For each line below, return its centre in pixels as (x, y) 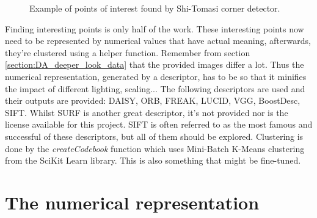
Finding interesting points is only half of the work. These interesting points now (155, 28)
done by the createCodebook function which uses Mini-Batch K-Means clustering (155, 148)
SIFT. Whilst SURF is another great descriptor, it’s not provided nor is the (147, 112)
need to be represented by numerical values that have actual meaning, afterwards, (158, 41)
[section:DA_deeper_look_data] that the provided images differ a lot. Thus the (155, 64)
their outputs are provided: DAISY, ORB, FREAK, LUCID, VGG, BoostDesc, (153, 100)
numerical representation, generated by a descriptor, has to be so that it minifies (156, 76)
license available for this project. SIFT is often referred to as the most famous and (159, 124)
